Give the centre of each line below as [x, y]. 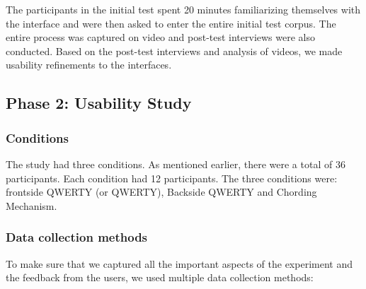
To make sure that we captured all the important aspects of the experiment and [179, 263]
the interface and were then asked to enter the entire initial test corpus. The [171, 23]
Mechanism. [32, 205]
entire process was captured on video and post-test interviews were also [161, 37]
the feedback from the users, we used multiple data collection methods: [160, 277]
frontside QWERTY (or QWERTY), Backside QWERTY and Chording [161, 192]
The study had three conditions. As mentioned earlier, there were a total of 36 [176, 164]
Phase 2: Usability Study [99, 103]
